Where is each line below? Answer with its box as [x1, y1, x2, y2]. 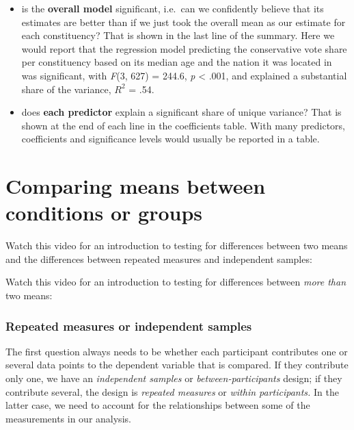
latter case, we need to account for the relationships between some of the [5, 398, 310, 412]
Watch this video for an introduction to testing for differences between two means [5, 238, 348, 253]
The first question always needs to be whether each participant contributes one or [5, 344, 348, 358]
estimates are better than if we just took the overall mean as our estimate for [21, 14, 346, 29]
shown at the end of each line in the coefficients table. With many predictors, [21, 118, 345, 132]
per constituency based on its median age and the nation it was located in [21, 55, 332, 69]
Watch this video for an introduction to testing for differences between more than [5, 275, 346, 289]
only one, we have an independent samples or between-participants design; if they [5, 371, 342, 385]
